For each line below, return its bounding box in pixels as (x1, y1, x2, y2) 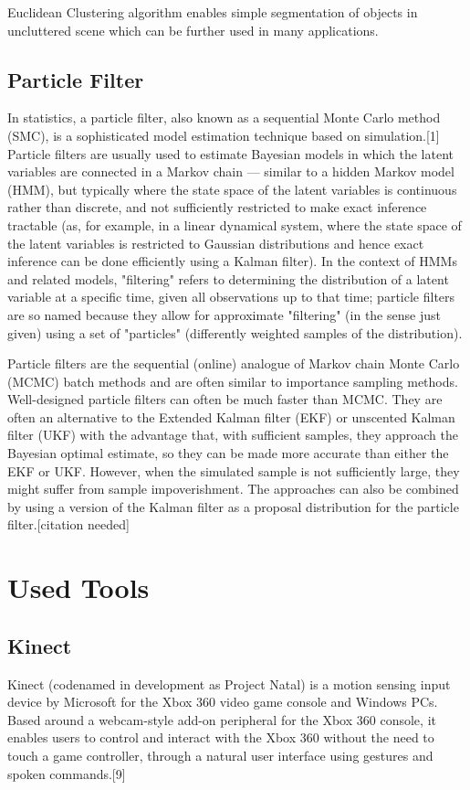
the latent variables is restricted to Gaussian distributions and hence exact (7, 233, 424, 252)
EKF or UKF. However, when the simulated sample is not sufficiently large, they (7, 461, 460, 480)
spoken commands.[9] (7, 763, 126, 783)
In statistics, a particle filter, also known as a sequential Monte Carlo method (7, 108, 441, 127)
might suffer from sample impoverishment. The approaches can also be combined (7, 479, 459, 498)
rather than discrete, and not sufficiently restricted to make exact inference (7, 197, 427, 217)
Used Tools (7, 569, 150, 606)
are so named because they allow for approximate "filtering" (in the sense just (7, 304, 441, 324)
